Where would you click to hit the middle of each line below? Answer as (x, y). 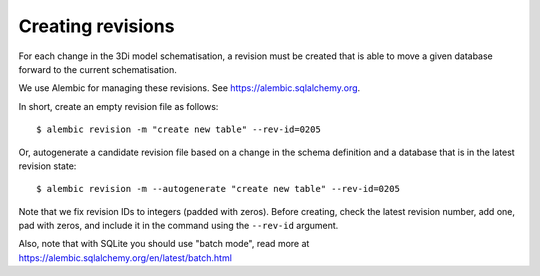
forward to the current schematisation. (97, 69)
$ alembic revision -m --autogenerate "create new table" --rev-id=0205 (218, 189)
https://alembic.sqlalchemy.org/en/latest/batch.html (125, 257)
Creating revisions (96, 26)
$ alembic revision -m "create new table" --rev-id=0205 (179, 129)
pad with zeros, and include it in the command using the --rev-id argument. (178, 226)
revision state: (47, 166)
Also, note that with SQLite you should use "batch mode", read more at (164, 244)
